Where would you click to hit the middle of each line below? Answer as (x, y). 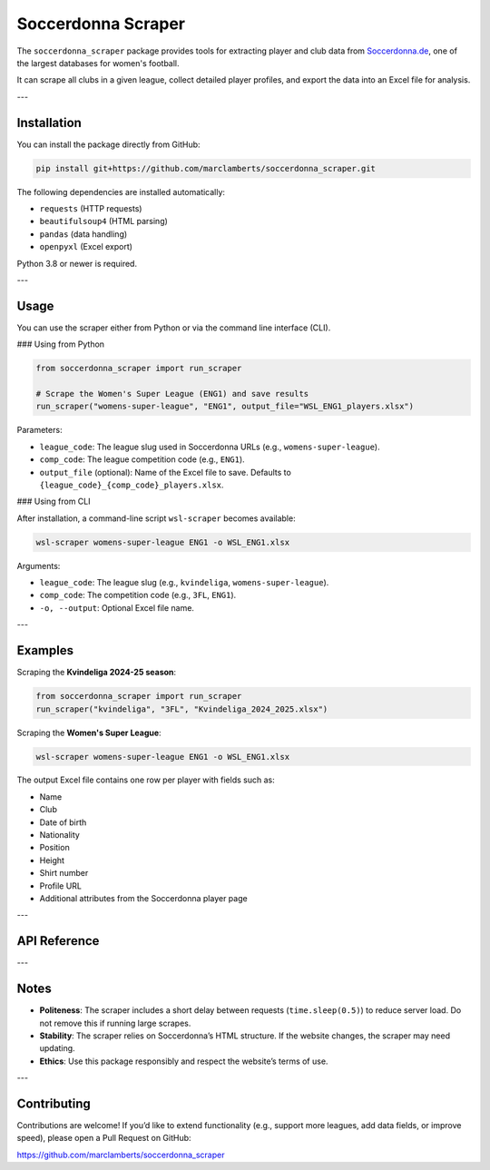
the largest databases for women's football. (98, 63)
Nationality (60, 835)
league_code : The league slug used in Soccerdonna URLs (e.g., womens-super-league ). (210, 447)
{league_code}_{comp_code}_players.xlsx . (132, 485)
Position (54, 848)
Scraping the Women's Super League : (89, 732)
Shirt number (64, 873)
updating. (58, 1048)
